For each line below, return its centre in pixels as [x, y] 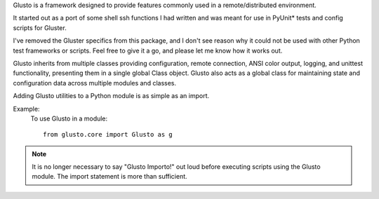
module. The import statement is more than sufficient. [109, 177]
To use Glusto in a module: [69, 118]
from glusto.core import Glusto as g [108, 135]
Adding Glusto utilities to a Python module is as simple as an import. [111, 96]
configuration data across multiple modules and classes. [95, 83]
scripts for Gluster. [40, 27]
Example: [26, 109]
